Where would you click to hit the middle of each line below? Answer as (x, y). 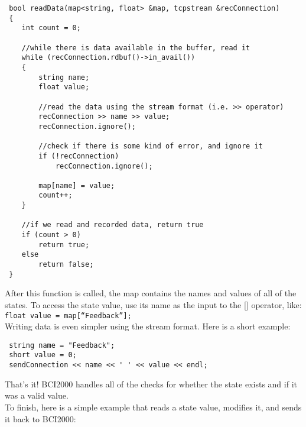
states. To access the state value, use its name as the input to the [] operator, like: (153, 304)
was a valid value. (37, 395)
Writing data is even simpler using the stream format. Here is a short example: (148, 326)
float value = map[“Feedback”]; (68, 316)
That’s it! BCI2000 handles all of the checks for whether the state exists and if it (151, 384)
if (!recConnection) (79, 156)
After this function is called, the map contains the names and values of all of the (151, 293)
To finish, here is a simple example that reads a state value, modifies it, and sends (153, 407)
